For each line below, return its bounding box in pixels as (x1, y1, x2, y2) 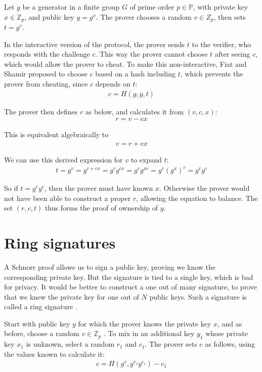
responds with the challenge (4, 49, 90, 59)
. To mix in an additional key (103, 328, 195, 339)
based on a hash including (95, 68, 176, 79)
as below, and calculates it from (85, 106, 184, 116)
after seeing (214, 49, 250, 59)
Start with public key (4, 318, 70, 328)
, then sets (213, 11, 246, 22)
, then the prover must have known (44, 183, 153, 193)
